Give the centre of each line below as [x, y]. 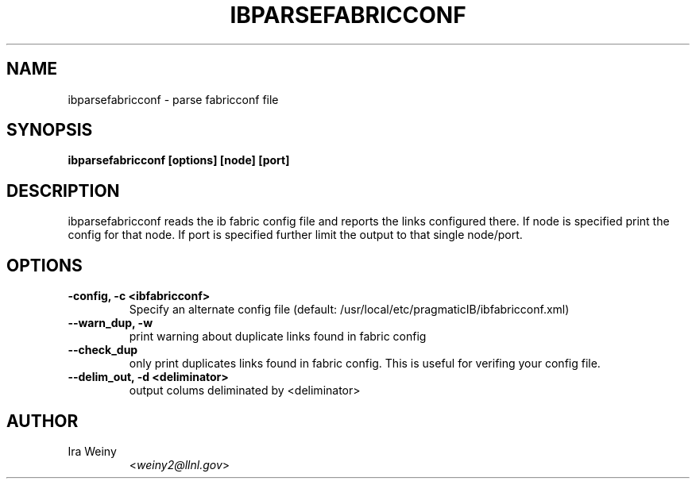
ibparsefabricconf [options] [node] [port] [179, 160]
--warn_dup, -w [110, 323]
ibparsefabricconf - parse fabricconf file [173, 99]
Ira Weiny [92, 451]
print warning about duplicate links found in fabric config [278, 337]
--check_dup [103, 350]
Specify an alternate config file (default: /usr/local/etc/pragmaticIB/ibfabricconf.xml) [349, 310]
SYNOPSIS [50, 130]
